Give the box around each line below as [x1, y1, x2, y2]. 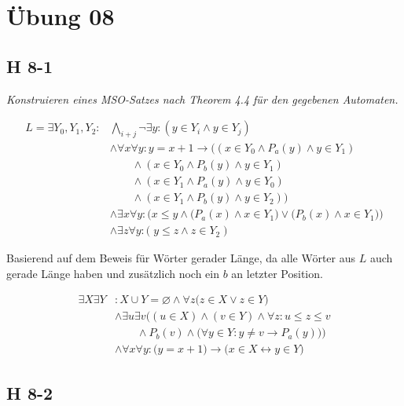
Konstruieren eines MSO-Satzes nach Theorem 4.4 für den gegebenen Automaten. [6, 90, 398, 107]
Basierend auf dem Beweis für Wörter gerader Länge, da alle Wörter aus [6, 250, 356, 266]
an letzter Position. [231, 265, 323, 281]
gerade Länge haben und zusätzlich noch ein [6, 265, 219, 281]
